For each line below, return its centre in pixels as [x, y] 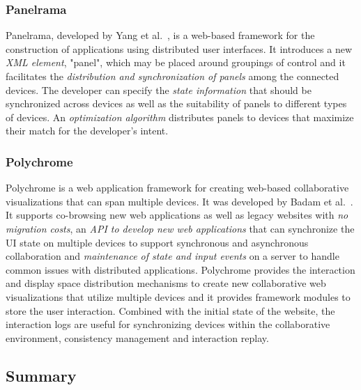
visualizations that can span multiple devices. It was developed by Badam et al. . [179, 201]
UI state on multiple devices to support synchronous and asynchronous [157, 242]
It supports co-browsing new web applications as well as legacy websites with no [177, 215]
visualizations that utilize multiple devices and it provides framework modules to [178, 296]
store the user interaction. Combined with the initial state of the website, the [170, 310]
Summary [41, 375]
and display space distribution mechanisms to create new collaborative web [166, 283]
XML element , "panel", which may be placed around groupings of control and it [176, 62]
